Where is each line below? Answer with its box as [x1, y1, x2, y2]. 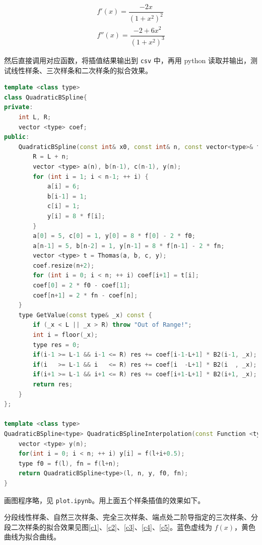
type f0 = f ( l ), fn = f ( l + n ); [18, 460, 120, 467]
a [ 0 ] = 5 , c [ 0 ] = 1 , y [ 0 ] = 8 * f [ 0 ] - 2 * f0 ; [33, 232, 195, 240]
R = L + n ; [33, 153, 69, 161]
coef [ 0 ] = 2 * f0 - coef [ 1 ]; [33, 282, 130, 289]
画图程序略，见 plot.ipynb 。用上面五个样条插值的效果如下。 [4, 494, 205, 505]
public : [4, 133, 30, 141]
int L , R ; [18, 113, 51, 121]
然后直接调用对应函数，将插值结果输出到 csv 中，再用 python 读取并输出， [4, 55, 250, 65]
